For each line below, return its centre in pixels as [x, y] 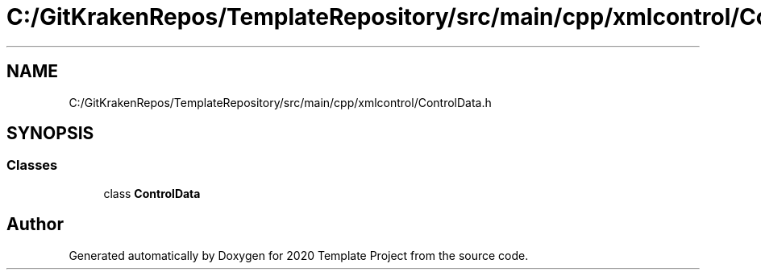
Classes [32, 165]
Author [35, 225]
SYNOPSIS [50, 134]
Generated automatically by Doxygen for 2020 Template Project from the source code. [299, 255]
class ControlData [152, 193]
